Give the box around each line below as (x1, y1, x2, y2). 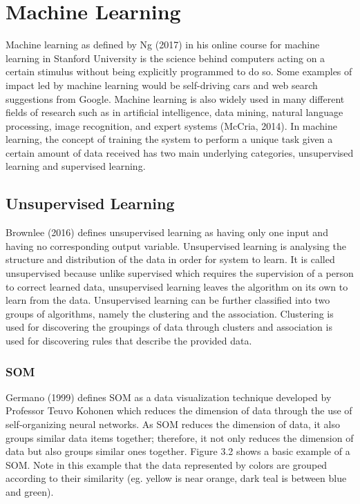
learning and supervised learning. (6, 159, 146, 173)
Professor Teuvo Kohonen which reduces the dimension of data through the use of (6, 403, 352, 418)
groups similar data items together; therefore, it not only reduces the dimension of (6, 430, 354, 445)
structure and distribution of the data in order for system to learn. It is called (6, 252, 335, 266)
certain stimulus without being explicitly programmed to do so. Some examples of (6, 64, 352, 79)
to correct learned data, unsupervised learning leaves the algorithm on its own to (6, 279, 348, 293)
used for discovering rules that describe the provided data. (6, 333, 252, 348)
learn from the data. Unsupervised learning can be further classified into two (6, 293, 330, 307)
